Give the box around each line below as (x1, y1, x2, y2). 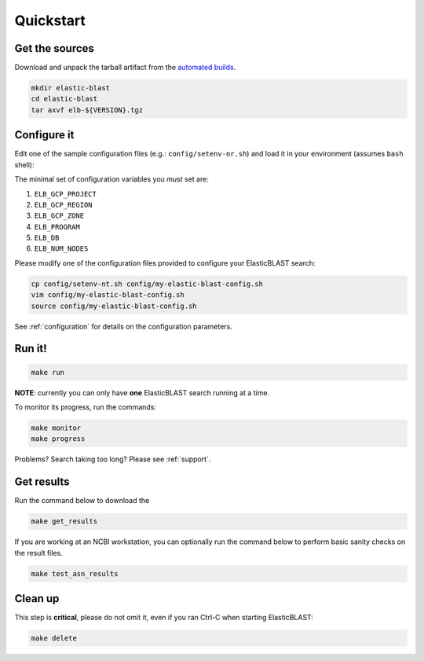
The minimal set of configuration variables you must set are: (14, 174, 210, 184)
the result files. (14, 548, 63, 557)
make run (31, 368, 65, 376)
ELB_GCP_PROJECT (34, 189, 97, 198)
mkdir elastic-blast (31, 83, 110, 93)
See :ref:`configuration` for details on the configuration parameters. (14, 321, 233, 331)
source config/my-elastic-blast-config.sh (31, 301, 197, 310)
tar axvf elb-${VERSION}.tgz (31, 105, 144, 114)
